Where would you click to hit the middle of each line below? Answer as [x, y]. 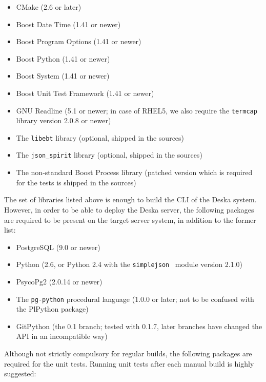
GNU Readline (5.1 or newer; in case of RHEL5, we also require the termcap [137, 110]
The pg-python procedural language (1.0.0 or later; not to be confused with [135, 299]
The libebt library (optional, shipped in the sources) [100, 137]
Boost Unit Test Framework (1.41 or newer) [85, 93]
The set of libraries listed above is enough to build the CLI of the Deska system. [130, 199]
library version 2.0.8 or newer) [64, 120]
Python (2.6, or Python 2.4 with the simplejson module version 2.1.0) [129, 264]
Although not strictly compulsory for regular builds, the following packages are [128, 353]
